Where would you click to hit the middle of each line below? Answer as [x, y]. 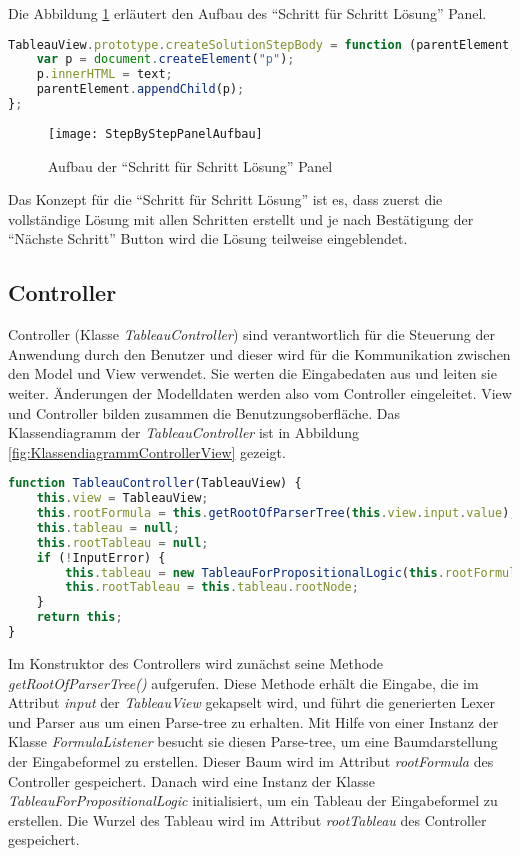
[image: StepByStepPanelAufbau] [155, 133]
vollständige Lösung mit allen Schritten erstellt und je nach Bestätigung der [241, 218]
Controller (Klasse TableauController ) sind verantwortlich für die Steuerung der [251, 334]
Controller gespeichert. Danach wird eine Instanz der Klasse [192, 780]
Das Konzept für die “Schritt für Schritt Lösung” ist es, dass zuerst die [225, 199]
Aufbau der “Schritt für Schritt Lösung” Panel [190, 165]
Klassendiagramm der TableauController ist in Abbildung [184, 432]
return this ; [79, 617]
